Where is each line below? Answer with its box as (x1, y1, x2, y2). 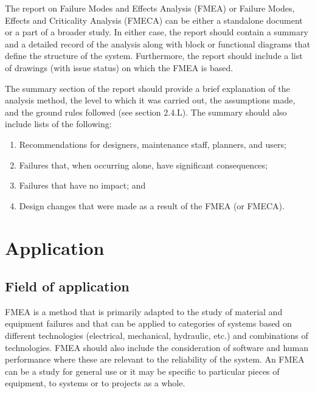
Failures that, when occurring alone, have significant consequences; (19, 158, 268, 171)
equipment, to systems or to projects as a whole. (5, 377, 185, 389)
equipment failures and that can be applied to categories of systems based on (5, 317, 292, 330)
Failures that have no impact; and (19, 179, 146, 192)
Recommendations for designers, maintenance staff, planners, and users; (19, 137, 286, 150)
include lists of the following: (5, 117, 112, 130)
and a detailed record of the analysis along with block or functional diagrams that (5, 37, 311, 50)
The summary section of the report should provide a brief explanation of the (5, 82, 290, 94)
